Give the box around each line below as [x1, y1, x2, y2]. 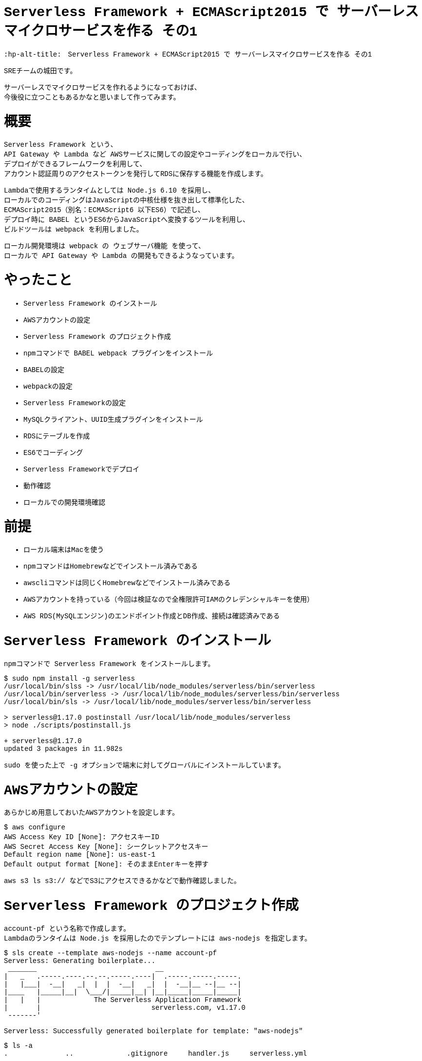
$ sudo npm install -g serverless [4, 674, 135, 683]
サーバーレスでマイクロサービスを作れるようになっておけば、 [4, 83, 201, 92]
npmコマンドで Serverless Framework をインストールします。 [4, 660, 215, 668]
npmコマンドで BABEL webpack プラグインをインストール [23, 349, 213, 357]
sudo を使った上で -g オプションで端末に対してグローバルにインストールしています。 [4, 761, 285, 769]
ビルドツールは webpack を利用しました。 [4, 226, 143, 234]
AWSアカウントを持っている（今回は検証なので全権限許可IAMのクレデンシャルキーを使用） [23, 596, 314, 604]
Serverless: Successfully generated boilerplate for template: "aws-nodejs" [4, 1027, 303, 1035]
